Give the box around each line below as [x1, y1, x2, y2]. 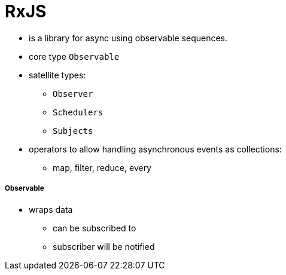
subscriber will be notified [53, 241, 155, 252]
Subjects [53, 126, 93, 136]
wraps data [29, 204, 73, 215]
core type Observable [29, 51, 120, 62]
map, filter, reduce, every [53, 162, 151, 173]
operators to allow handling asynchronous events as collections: [29, 143, 282, 154]
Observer [53, 88, 93, 99]
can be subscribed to [53, 222, 136, 233]
